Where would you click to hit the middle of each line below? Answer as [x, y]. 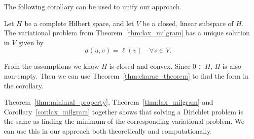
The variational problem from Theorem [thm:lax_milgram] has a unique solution [127, 33]
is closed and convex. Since [150, 66]
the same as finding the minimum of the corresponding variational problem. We [124, 121]
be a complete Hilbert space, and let [79, 23]
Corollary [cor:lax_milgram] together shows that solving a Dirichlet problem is [124, 111]
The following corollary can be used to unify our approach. [93, 6]
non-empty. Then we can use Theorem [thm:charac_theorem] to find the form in [127, 75]
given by [31, 42]
